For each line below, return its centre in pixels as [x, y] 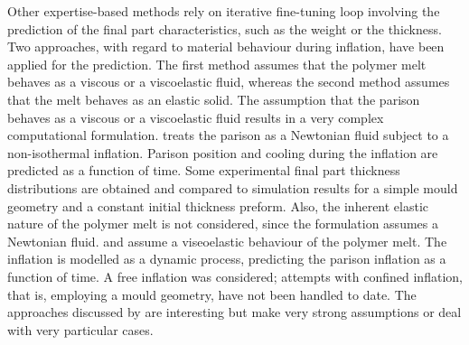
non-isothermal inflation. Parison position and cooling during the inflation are [223, 152]
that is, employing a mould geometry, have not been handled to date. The [212, 294]
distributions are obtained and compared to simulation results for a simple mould [233, 187]
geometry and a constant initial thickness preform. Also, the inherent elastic [218, 205]
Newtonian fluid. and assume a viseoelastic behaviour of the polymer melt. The [227, 241]
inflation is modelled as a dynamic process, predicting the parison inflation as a [227, 259]
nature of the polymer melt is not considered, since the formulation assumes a [223, 224]
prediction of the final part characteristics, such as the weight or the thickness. [225, 28]
